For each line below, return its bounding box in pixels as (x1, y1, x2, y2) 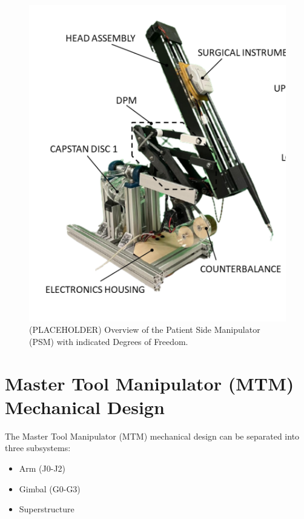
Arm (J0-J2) (19, 462, 66, 475)
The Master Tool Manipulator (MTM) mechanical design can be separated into (5, 429, 300, 442)
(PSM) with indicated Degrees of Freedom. (29, 335, 188, 347)
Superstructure (19, 503, 74, 515)
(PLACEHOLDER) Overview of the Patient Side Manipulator (29, 323, 260, 336)
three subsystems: (5, 441, 71, 454)
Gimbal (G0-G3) (19, 482, 81, 495)
